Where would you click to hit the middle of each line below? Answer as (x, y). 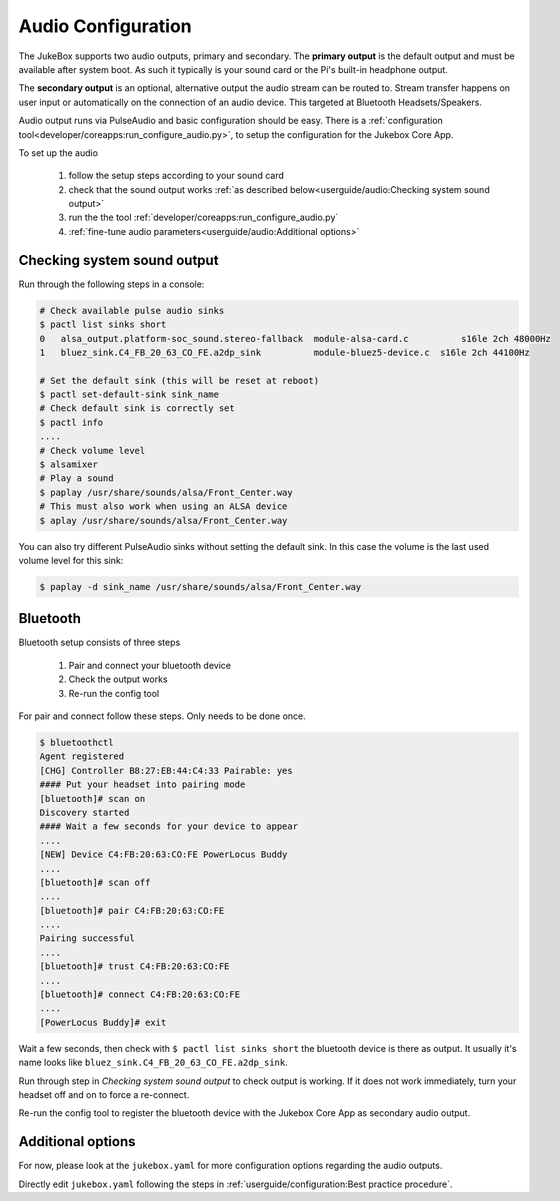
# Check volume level (92, 450)
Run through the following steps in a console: (111, 284)
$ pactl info (71, 422)
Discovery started (84, 812)
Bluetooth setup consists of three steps (99, 642)
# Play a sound (76, 478)
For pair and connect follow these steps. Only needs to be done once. (162, 716)
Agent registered (82, 756)
